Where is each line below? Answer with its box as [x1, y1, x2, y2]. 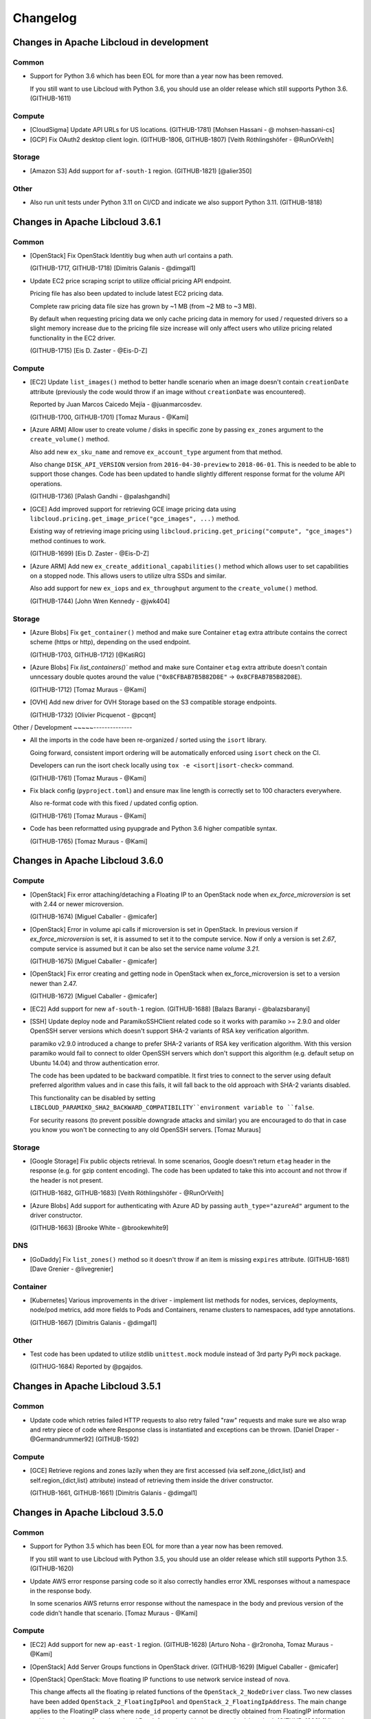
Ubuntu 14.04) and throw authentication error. [30, 1059, 159, 1067]
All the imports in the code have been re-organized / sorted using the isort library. [30, 736, 267, 744]
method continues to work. [30, 536, 106, 545]
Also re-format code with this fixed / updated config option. [30, 799, 199, 807]
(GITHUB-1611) [30, 94, 71, 102]
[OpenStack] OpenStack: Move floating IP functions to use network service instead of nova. [30, 1675, 291, 1684]
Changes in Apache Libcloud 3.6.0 [12, 855, 164, 866]
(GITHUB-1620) [30, 1564, 74, 1573]
